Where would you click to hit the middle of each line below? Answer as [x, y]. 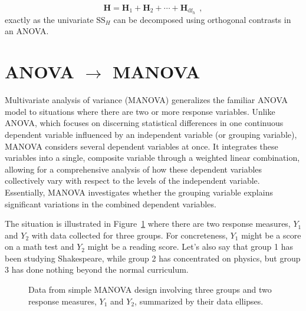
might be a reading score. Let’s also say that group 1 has [190, 247]
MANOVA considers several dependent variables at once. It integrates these [142, 146]
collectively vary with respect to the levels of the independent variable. [132, 181]
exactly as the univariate [49, 19]
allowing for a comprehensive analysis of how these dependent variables [134, 169]
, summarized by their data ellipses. [199, 301]
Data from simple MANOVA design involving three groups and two [150, 290]
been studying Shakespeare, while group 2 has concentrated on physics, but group [153, 258]
